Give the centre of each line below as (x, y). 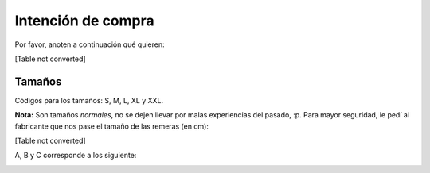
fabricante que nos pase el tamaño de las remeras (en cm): (111, 126)
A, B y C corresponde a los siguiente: (76, 156)
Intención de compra (84, 21)
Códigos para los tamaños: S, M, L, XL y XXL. (89, 100)
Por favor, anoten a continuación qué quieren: (90, 44)
